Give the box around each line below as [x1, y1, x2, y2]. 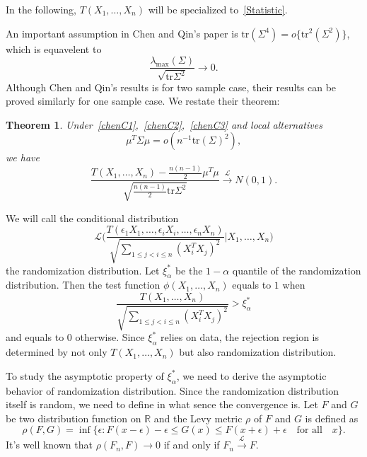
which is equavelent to [6, 41, 102, 56]
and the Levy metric [153, 410, 243, 425]
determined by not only [6, 345, 107, 359]
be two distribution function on [6, 410, 141, 425]
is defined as [305, 410, 359, 425]
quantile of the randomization [232, 262, 361, 277]
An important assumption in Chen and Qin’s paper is [6, 25, 238, 40]
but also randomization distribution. [179, 345, 337, 359]
